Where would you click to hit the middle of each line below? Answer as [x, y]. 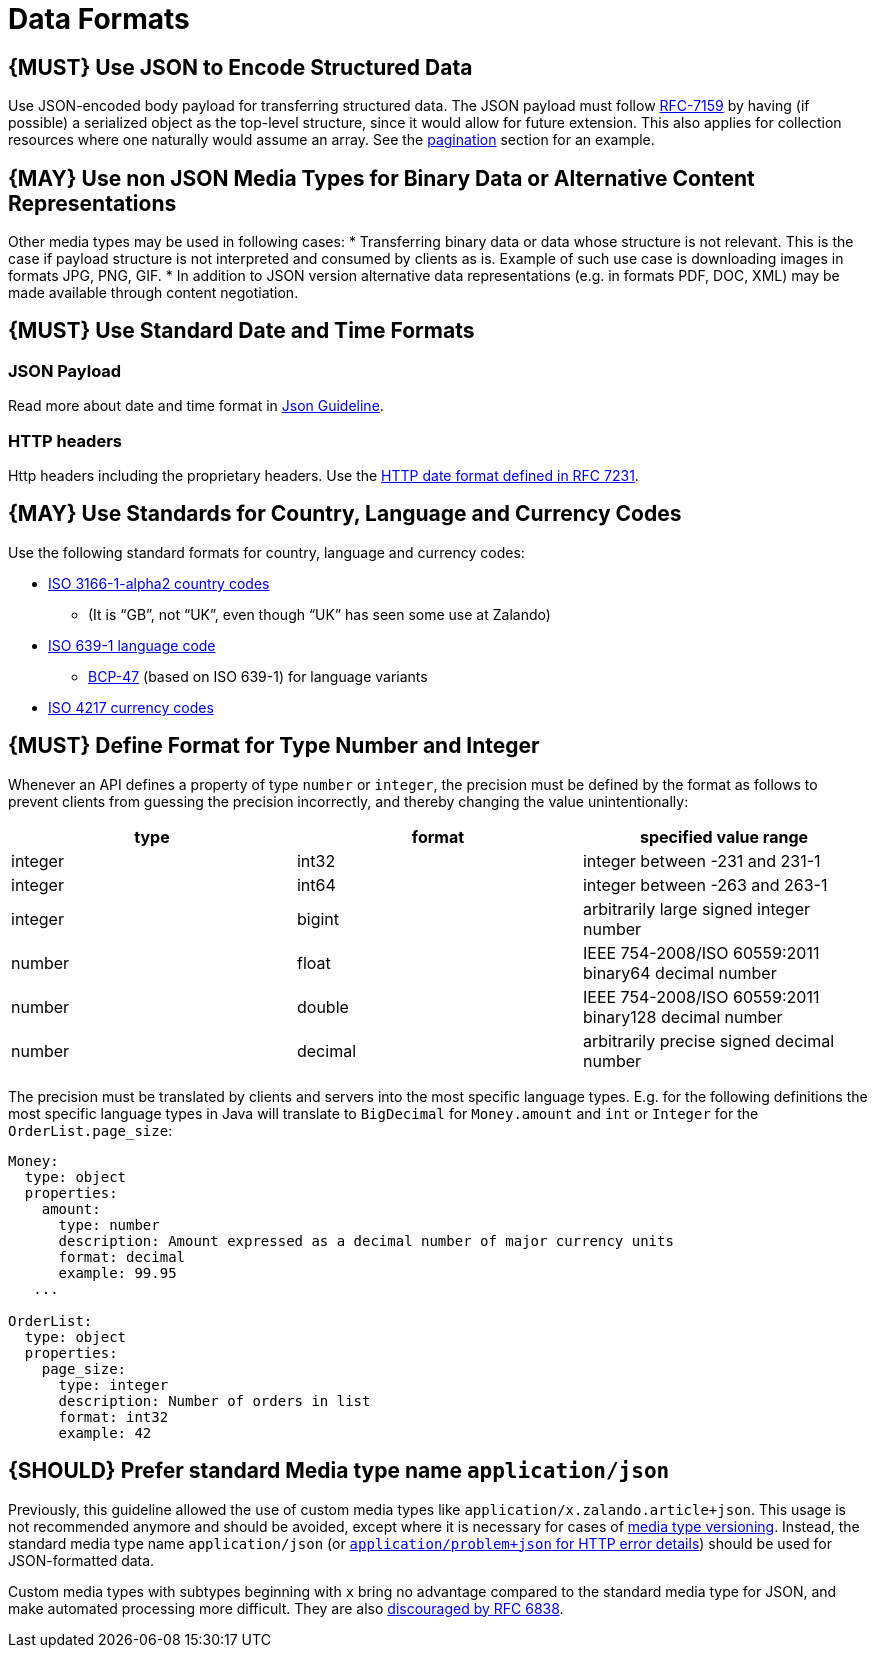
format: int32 [113, 1416]
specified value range [724, 836]
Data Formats [99, 19]
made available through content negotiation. [153, 293]
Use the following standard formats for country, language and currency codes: [266, 552]
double [322, 1006]
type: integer [113, 1384]
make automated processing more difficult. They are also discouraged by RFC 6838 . [286, 1608]
